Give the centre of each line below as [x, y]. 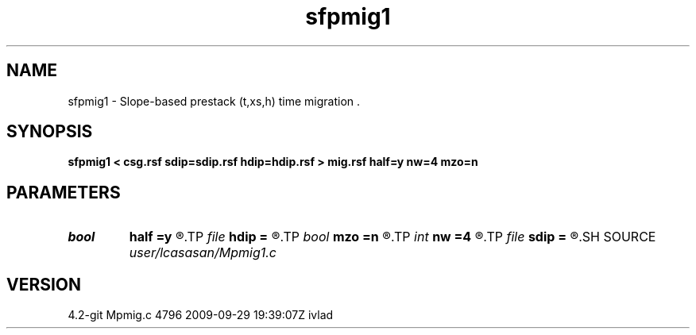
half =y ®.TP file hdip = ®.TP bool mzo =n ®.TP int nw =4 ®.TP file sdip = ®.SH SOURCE [392, 237]
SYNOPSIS [50, 132]
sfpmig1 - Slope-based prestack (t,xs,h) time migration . [214, 101]
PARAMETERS [64, 192]
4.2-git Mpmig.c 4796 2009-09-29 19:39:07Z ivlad [201, 315]
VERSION [44, 284]
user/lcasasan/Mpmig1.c [203, 253]
